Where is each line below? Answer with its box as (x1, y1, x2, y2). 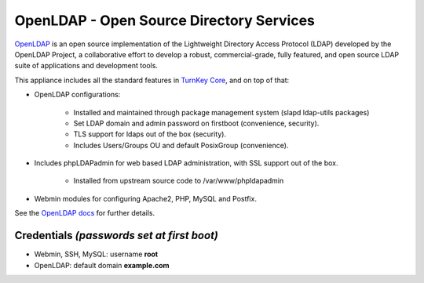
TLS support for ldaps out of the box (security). (73, 129, 227, 139)
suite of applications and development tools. (14, 61, 159, 71)
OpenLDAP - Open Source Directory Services (14, 12, 316, 29)
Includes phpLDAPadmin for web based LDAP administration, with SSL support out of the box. (34, 158, 338, 168)
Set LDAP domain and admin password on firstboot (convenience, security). (73, 118, 320, 128)
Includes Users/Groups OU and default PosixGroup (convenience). (73, 140, 289, 150)
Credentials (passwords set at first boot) (14, 229, 219, 242)
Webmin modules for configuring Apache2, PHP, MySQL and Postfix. (34, 194, 257, 203)
